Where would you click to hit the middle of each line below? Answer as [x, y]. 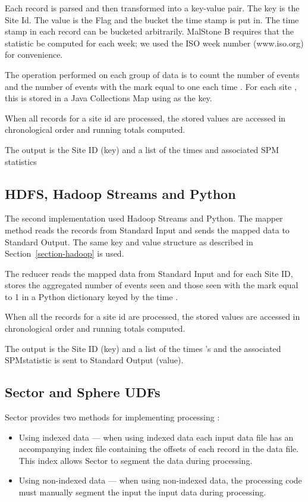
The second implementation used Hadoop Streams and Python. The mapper [144, 218]
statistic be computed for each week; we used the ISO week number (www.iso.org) [154, 43]
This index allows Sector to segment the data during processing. [136, 460]
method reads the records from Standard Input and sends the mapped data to [147, 230]
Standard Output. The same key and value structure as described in [129, 241]
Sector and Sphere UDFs [83, 392]
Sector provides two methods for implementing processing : [112, 417]
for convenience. [34, 54]
